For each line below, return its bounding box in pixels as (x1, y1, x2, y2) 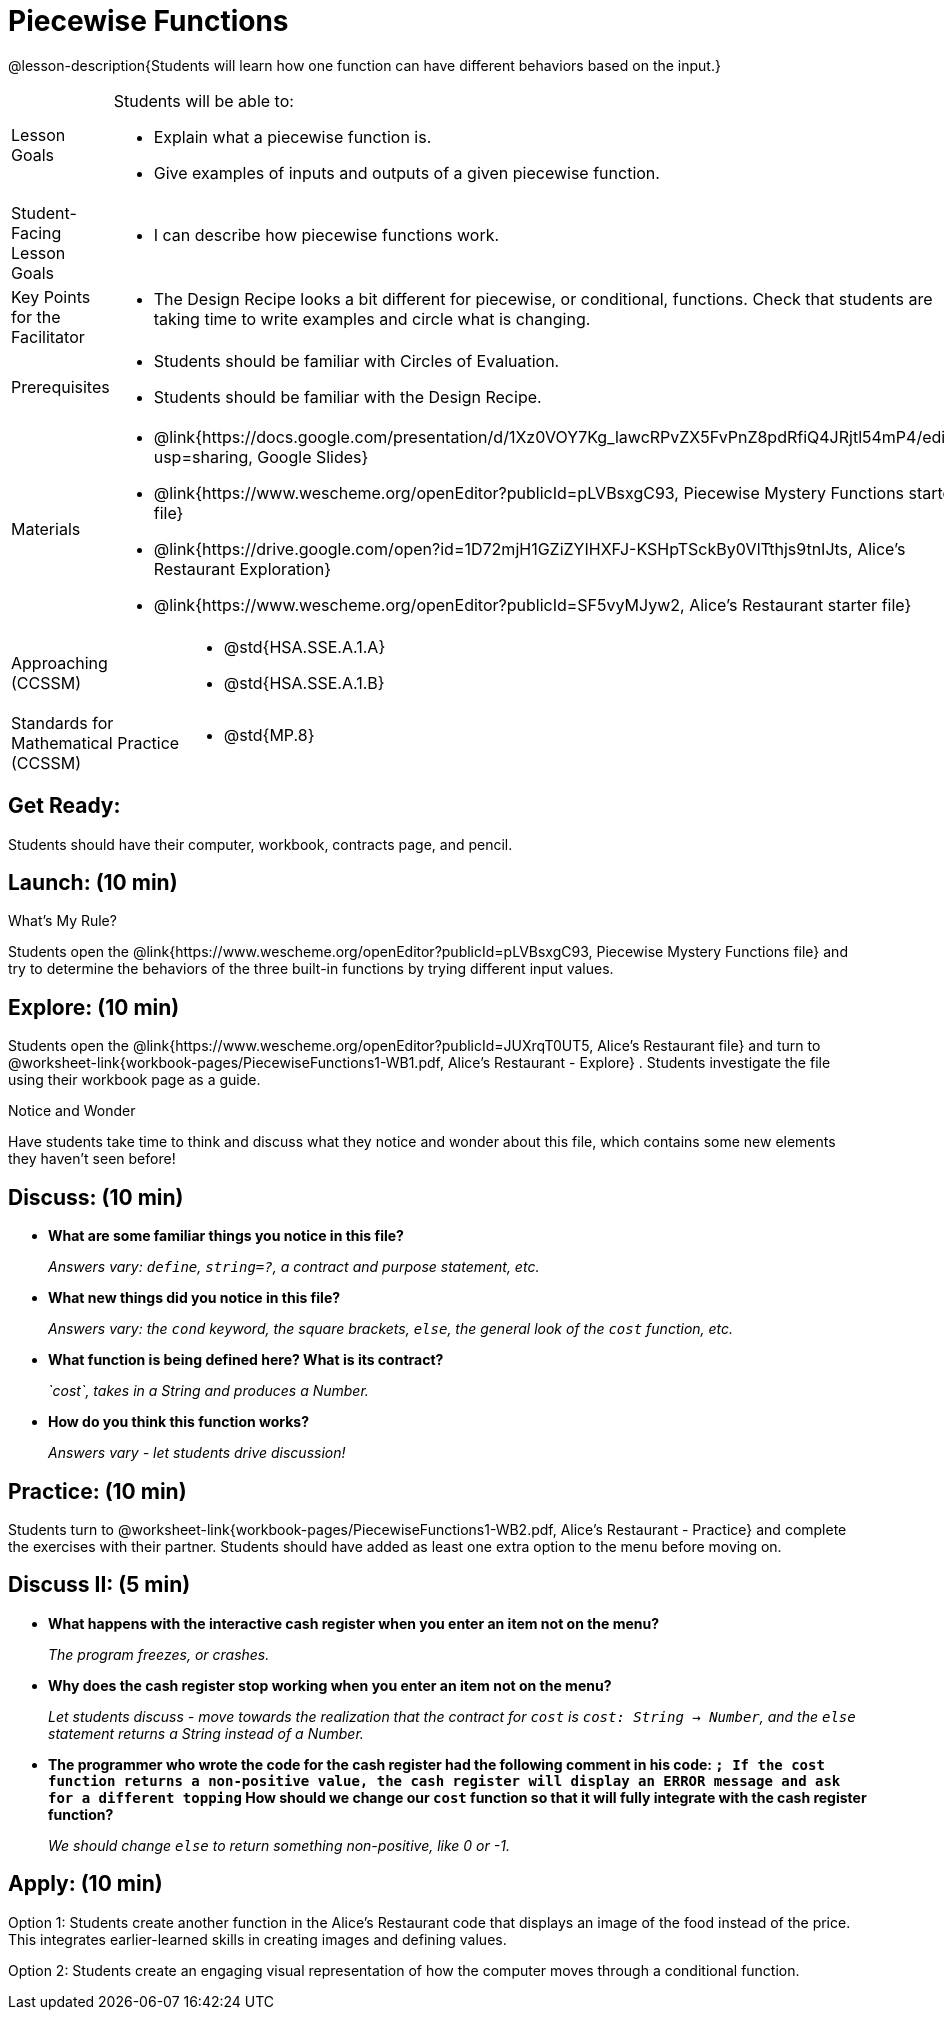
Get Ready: (8, 793, 121, 819)
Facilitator (11, 326, 85, 347)
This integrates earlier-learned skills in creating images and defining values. (8, 1930, 507, 1948)
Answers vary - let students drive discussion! (48, 1444, 346, 1462)
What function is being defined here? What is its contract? (48, 1351, 444, 1369)
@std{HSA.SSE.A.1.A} (223, 636, 386, 657)
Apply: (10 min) (8, 1871, 163, 1897)
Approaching (11, 652, 108, 673)
